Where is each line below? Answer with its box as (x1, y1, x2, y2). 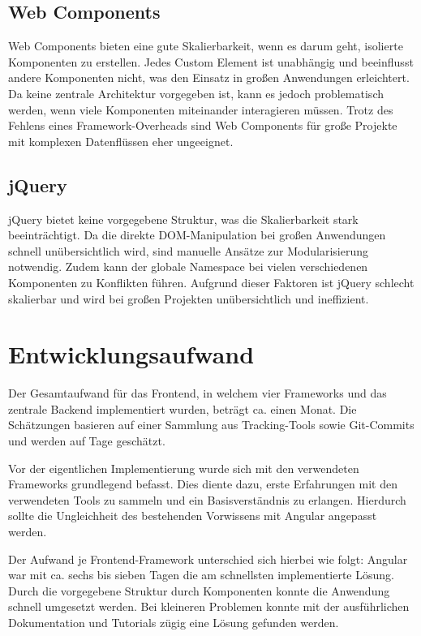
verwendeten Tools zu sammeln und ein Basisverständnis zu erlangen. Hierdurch (8, 491, 406, 508)
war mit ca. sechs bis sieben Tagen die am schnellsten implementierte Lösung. (8, 566, 394, 583)
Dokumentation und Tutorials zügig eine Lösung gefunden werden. (8, 613, 339, 630)
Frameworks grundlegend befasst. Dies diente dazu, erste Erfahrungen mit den (8, 475, 397, 492)
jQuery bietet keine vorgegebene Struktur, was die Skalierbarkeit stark (8, 210, 359, 227)
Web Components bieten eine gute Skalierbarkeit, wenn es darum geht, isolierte (8, 37, 403, 54)
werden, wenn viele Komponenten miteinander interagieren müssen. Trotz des (8, 101, 393, 118)
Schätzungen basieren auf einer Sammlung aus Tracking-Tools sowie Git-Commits (8, 416, 415, 433)
